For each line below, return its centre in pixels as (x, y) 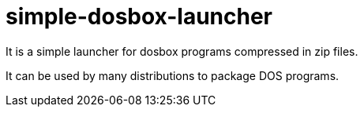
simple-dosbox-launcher (139, 16)
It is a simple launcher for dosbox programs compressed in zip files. (182, 51)
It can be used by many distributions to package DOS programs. (173, 75)
